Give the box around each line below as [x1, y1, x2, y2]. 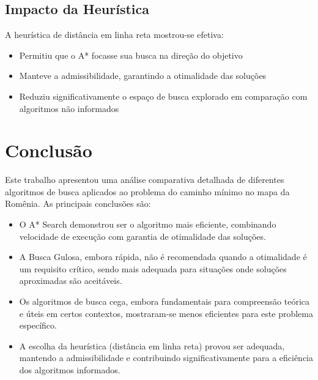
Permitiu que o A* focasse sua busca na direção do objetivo [19, 48, 243, 61]
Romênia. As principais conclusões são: [5, 197, 151, 210]
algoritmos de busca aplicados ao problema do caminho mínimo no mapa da [5, 185, 290, 198]
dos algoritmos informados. [19, 363, 120, 376]
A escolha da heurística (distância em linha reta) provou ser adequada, [19, 339, 285, 352]
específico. [19, 319, 57, 332]
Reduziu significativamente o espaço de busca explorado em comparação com [19, 89, 308, 102]
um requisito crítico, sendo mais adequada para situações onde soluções [19, 262, 287, 275]
